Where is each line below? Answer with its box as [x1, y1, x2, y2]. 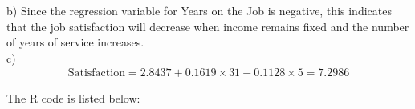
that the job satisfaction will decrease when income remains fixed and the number [6, 18, 409, 34]
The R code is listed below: [6, 90, 140, 107]
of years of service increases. [6, 34, 144, 50]
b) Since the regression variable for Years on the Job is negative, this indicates [6, 2, 392, 18]
